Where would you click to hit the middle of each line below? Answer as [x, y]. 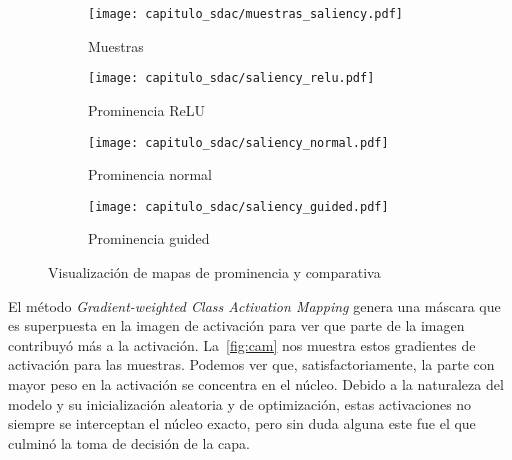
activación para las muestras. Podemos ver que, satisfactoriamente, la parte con [251, 364]
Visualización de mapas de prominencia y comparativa [214, 272]
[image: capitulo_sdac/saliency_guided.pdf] [238, 206]
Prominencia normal [150, 174]
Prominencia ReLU [146, 109]
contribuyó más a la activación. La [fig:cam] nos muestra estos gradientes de [242, 344]
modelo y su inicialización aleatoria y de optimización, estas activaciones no [240, 403]
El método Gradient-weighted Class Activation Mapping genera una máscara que [254, 305]
